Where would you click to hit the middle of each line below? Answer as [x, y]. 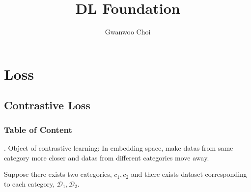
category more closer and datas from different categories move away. [107, 157]
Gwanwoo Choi [128, 32]
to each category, [29, 183]
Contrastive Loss [47, 105]
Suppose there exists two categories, [58, 174]
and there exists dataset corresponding [189, 174]
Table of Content [38, 129]
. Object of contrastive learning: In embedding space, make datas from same [119, 147]
